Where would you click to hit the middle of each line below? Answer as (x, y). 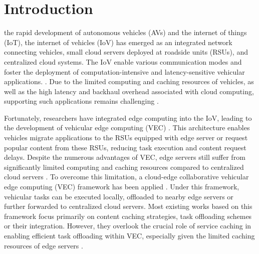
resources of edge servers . (44, 245)
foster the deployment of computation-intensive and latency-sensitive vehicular (124, 71)
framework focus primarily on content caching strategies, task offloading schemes (128, 216)
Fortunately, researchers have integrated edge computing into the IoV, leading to (128, 117)
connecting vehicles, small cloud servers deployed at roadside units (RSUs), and (126, 52)
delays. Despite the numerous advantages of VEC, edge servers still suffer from (125, 157)
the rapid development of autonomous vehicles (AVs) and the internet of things (125, 32)
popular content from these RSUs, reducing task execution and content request (125, 147)
